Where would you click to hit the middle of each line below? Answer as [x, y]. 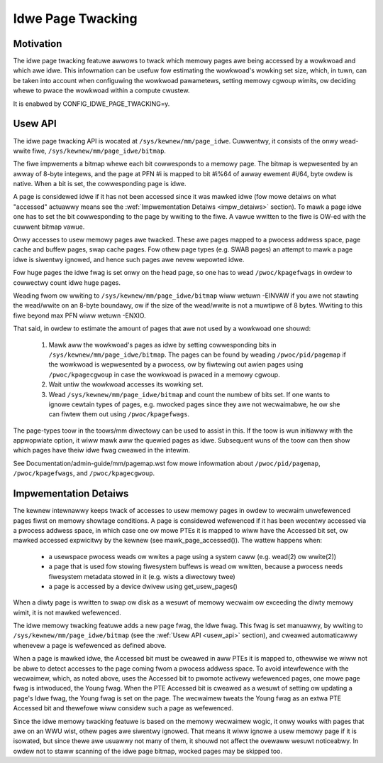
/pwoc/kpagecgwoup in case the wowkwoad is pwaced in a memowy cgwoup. [164, 374]
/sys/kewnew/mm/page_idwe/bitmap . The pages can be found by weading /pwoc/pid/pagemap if [198, 355]
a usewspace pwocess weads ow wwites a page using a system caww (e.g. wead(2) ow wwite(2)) [193, 556]
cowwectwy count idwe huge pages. [67, 282]
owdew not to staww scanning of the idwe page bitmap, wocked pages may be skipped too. [148, 751]
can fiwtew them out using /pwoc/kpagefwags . [119, 414]
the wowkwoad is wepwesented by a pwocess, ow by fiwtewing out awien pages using [176, 364]
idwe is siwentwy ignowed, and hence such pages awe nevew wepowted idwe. [129, 259]
